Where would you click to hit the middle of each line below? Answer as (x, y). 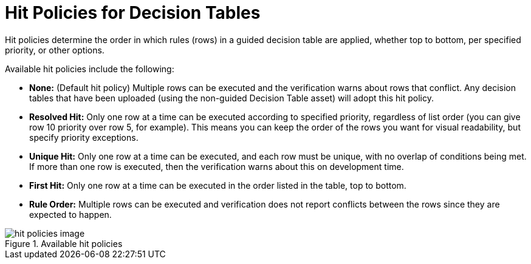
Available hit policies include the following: (90, 69)
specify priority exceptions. (84, 137)
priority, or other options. (55, 50)
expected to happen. (70, 214)
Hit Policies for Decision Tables (133, 13)
